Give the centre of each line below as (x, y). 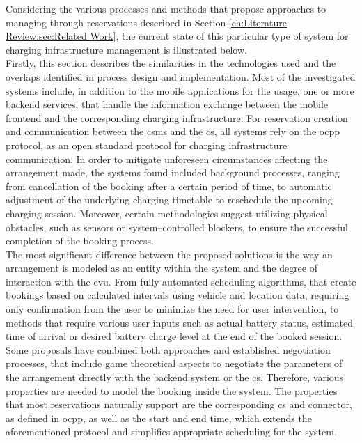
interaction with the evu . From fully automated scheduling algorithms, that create (181, 281)
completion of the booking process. (80, 241)
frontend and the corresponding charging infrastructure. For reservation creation (177, 117)
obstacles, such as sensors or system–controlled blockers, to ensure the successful (177, 227)
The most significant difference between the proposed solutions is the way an (169, 254)
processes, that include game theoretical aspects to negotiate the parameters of (174, 363)
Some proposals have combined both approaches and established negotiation (168, 349)
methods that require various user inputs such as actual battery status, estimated (180, 322)
